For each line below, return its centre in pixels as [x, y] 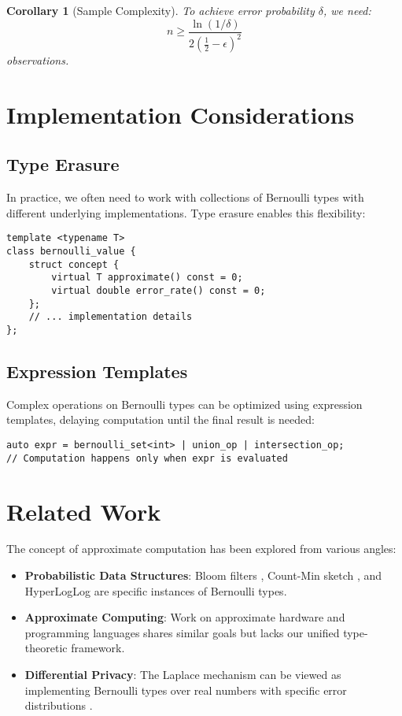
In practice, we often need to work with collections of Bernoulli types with [185, 197]
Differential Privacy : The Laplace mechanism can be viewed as [183, 674]
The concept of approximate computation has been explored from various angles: [201, 549]
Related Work [84, 511]
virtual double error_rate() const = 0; [159, 290]
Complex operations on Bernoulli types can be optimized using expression [184, 404]
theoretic [46, 648]
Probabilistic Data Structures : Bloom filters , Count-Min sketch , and [203, 575]
